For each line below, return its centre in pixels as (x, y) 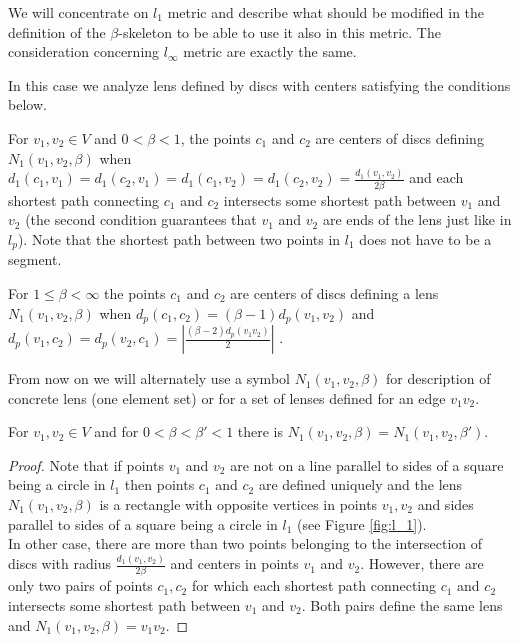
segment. (35, 259)
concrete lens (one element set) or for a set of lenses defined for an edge (227, 397)
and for (116, 431)
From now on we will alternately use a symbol (149, 378)
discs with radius (59, 563)
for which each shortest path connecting (314, 585)
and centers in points (234, 563)
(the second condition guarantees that (141, 219)
